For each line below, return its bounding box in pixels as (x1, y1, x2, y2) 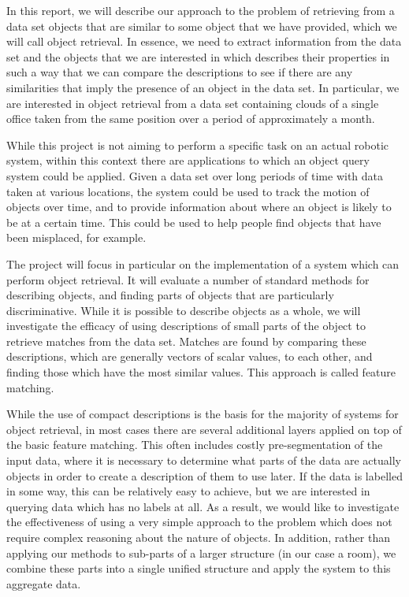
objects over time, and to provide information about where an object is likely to (6, 198, 392, 215)
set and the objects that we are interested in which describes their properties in (6, 48, 390, 65)
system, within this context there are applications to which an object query (6, 152, 370, 169)
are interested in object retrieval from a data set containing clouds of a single (6, 95, 379, 111)
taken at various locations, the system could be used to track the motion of (6, 183, 370, 199)
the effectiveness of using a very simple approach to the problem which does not (6, 514, 392, 530)
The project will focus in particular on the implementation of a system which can (6, 255, 400, 272)
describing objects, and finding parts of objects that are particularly (6, 287, 334, 303)
